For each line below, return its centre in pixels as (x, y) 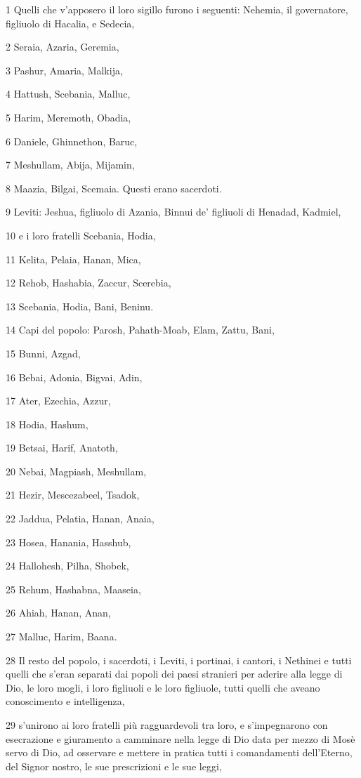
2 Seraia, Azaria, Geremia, (63, 47)
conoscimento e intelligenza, (65, 701)
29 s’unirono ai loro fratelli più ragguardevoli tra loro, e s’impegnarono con (167, 725)
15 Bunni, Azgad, (43, 353)
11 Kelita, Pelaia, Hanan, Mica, (73, 259)
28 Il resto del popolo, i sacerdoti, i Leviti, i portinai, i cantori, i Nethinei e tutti (179, 660)
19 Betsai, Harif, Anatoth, (62, 448)
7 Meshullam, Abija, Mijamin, (70, 165)
